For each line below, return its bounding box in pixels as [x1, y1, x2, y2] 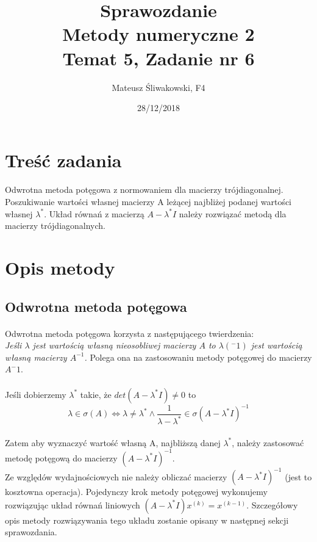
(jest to [285, 470, 312, 483]
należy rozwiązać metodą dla [179, 207, 287, 220]
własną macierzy [5, 350, 67, 363]
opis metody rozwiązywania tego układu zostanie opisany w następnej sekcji [5, 513, 289, 526]
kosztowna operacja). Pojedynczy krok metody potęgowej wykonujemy [5, 485, 268, 498]
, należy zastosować [232, 436, 304, 449]
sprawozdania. [5, 526, 57, 538]
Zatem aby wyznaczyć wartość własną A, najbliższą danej [5, 436, 221, 449]
